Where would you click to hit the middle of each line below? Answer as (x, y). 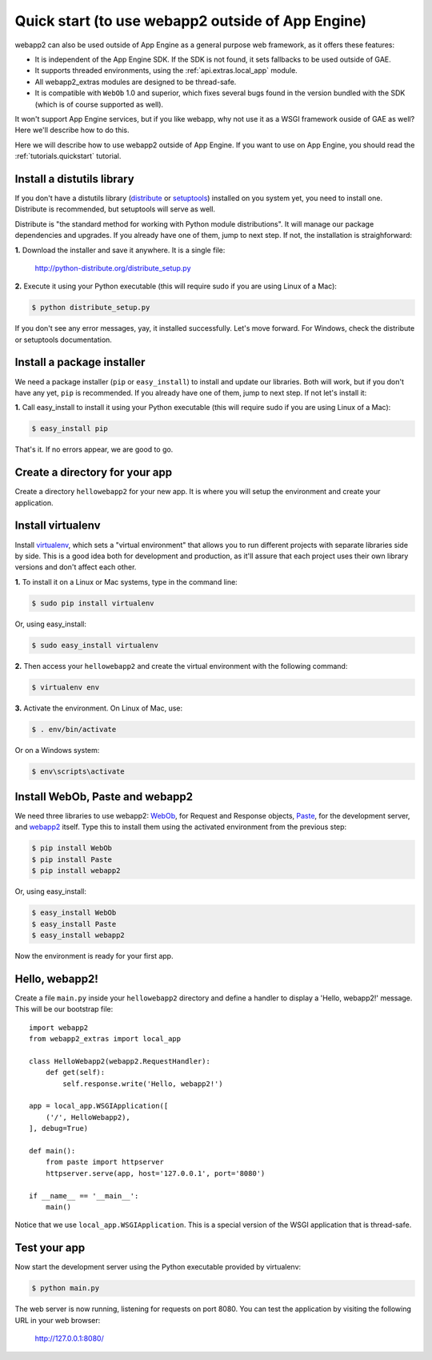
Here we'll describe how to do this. (72, 130)
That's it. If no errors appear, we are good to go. (94, 449)
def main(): (52, 1151)
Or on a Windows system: (57, 750)
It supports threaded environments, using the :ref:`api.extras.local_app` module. (166, 70)
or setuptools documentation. (63, 340)
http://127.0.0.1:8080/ (69, 1338)
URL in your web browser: (58, 1320)
